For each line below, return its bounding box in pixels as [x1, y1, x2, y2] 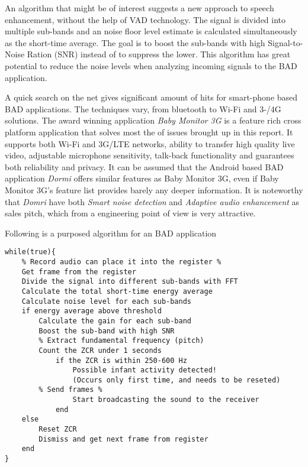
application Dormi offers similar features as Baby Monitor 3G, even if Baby [5, 172, 279, 184]
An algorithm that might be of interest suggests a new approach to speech [5, 2, 274, 14]
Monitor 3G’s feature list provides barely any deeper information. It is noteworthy [5, 183, 303, 196]
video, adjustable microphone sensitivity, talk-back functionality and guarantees [5, 149, 294, 161]
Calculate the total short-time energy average [21, 287, 213, 296]
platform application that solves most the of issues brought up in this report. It [5, 125, 293, 138]
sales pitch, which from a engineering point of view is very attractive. [5, 207, 256, 219]
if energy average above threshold [21, 307, 162, 316]
